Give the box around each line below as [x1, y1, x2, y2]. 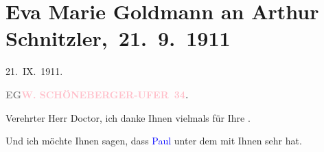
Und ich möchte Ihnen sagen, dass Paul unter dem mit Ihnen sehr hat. [5, 133, 302, 148]
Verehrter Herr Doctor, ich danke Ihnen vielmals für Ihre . [5, 110, 251, 124]
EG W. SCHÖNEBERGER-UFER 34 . [5, 87, 189, 101]
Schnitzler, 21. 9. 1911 [5, 24, 231, 52]
